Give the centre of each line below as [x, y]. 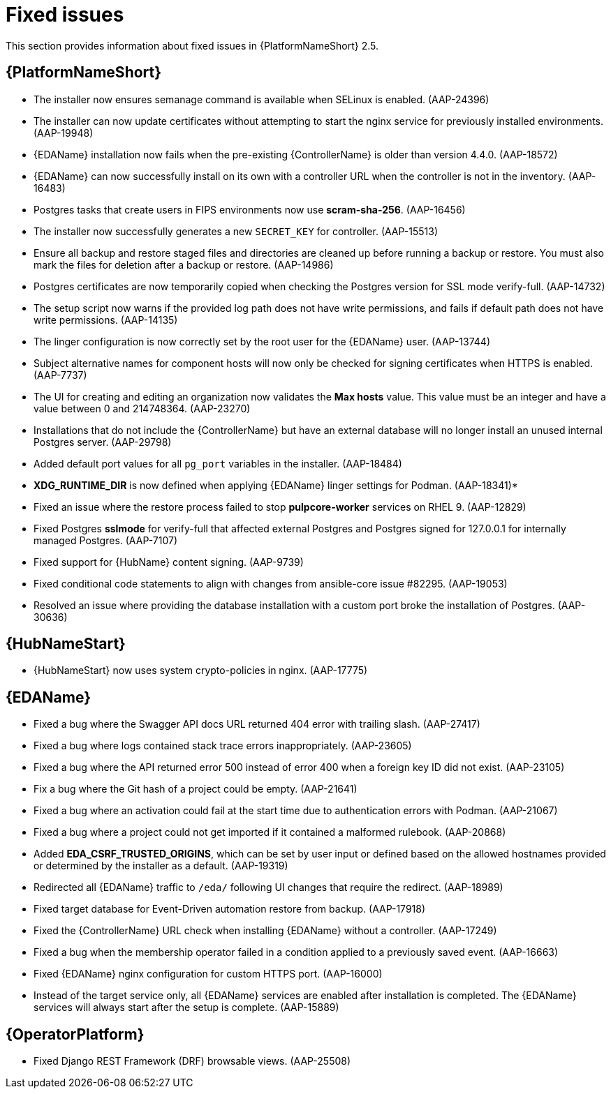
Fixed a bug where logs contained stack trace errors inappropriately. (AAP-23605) [223, 746]
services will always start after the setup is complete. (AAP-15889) [186, 1007]
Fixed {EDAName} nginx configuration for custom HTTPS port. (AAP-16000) [208, 974]
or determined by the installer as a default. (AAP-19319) [161, 866]
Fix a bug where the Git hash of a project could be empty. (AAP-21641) [196, 789]
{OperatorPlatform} [75, 1034]
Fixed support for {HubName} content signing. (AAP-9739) [169, 562]
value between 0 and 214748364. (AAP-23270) [142, 408]
